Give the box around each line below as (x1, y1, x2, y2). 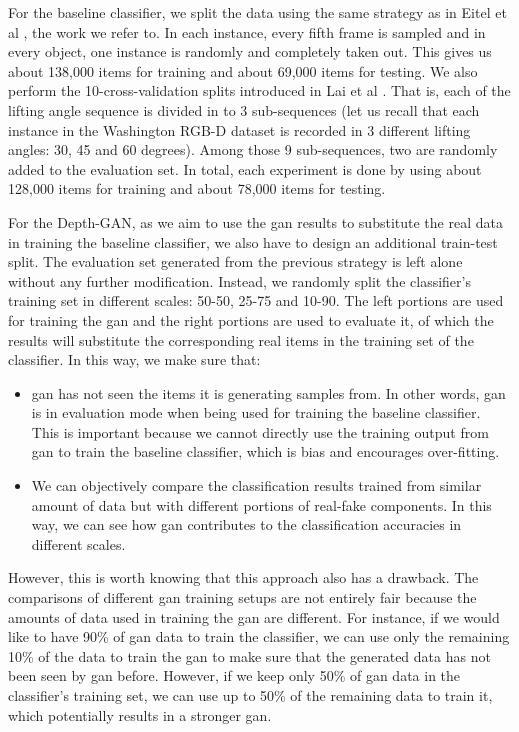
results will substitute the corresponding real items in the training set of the (8, 329, 474, 350)
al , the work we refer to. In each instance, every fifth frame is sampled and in (8, 21, 486, 42)
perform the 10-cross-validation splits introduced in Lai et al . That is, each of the (8, 80, 511, 101)
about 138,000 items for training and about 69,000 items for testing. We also (8, 60, 478, 81)
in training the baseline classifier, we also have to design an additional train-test (8, 231, 498, 252)
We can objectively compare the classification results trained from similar (31, 475, 482, 496)
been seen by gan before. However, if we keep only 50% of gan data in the (8, 665, 461, 686)
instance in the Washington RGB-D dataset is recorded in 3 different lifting (8, 119, 471, 140)
